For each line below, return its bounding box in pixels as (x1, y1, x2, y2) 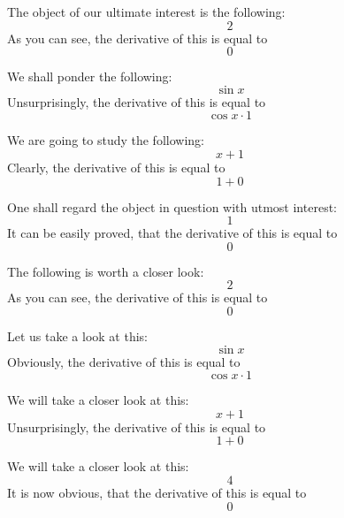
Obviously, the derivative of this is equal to (7, 352, 241, 370)
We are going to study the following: (7, 131, 204, 149)
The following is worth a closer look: (7, 262, 204, 280)
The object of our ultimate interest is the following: (7, 3, 286, 20)
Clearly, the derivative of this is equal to (7, 157, 226, 176)
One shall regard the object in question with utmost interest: (7, 197, 337, 216)
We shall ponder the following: (7, 67, 172, 86)
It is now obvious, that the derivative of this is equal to (7, 483, 307, 501)
